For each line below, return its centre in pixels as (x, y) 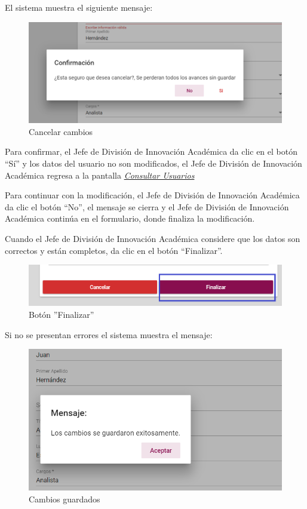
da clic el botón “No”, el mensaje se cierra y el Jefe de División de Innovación (147, 206)
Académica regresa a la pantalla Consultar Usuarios (100, 175)
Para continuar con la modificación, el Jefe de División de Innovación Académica (152, 195)
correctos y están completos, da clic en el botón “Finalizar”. (114, 250)
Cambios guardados (65, 499)
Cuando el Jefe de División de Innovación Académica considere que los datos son (153, 238)
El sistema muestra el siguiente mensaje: (79, 7)
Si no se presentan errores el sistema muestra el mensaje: (109, 334)
